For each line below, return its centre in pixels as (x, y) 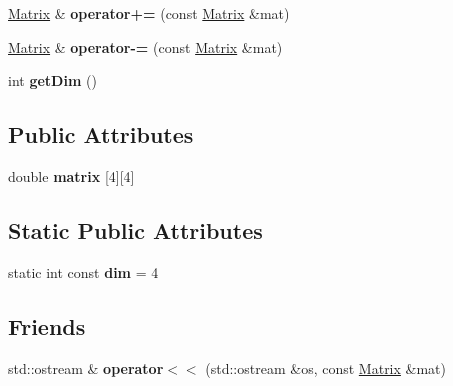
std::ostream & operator (86, 367)
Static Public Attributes (135, 229)
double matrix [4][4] (71, 175)
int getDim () (52, 80)
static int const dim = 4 (83, 271)
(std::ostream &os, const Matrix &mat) (326, 367)
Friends (47, 325)
